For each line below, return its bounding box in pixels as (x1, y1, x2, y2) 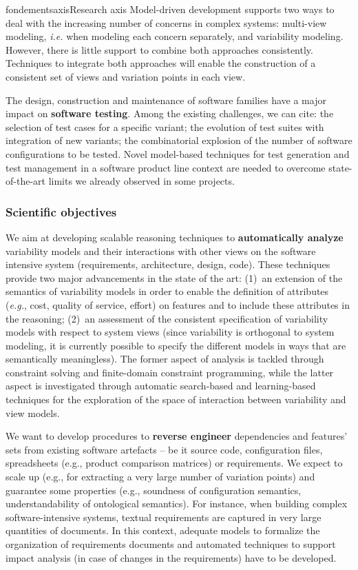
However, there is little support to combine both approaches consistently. (6, 42, 313, 57)
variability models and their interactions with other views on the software (6, 243, 316, 258)
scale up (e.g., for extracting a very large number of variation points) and (6, 469, 315, 484)
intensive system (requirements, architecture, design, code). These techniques (6, 257, 330, 272)
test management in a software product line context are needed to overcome (6, 160, 326, 174)
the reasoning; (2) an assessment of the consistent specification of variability (6, 311, 328, 325)
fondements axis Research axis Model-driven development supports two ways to (6, 2, 335, 16)
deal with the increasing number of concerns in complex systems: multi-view (6, 15, 327, 30)
